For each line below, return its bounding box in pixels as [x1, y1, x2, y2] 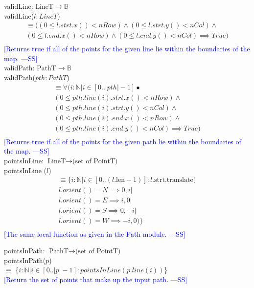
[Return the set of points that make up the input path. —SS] [4, 274, 187, 284]
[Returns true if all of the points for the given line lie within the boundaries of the [4, 44, 250, 54]
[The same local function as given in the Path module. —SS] [4, 229, 185, 239]
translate [166, 177, 193, 184]
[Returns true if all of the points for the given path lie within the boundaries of [4, 136, 241, 146]
